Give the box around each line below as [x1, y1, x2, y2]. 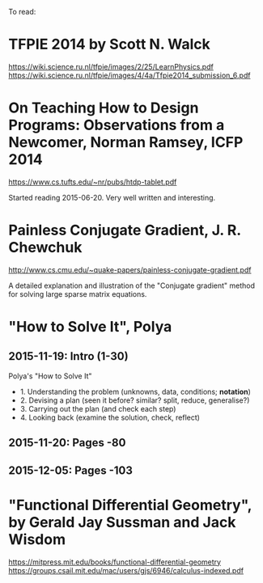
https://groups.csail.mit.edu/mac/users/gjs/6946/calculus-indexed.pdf [8, 565, 244, 575]
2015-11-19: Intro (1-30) [8, 349, 129, 363]
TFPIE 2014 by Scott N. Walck [8, 36, 210, 53]
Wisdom [8, 530, 66, 548]
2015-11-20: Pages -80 [8, 436, 126, 450]
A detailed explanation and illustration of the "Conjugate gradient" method [8, 281, 256, 290]
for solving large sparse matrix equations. [8, 289, 147, 298]
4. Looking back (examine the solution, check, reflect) [19, 412, 201, 422]
